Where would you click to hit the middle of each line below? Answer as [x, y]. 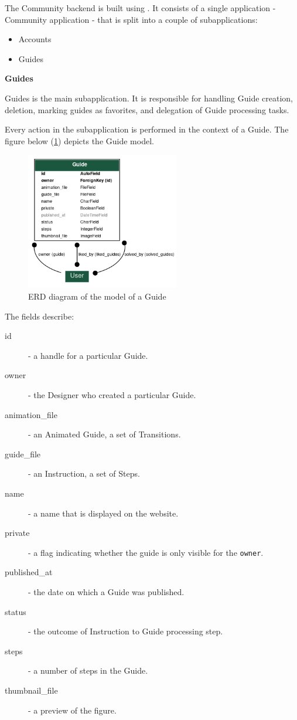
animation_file [31, 414]
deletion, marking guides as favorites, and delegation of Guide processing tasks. [147, 109]
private [17, 533]
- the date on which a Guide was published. [106, 592]
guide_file [23, 454]
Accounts [35, 39]
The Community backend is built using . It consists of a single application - [140, 8]
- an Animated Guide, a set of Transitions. [105, 434]
